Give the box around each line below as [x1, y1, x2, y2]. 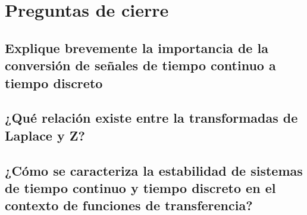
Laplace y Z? [5, 126, 85, 144]
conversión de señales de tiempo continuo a [5, 56, 276, 74]
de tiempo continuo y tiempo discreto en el [5, 178, 276, 197]
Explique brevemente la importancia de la [5, 38, 268, 57]
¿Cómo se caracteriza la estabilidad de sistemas [5, 161, 303, 179]
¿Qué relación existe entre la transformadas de [5, 108, 298, 127]
